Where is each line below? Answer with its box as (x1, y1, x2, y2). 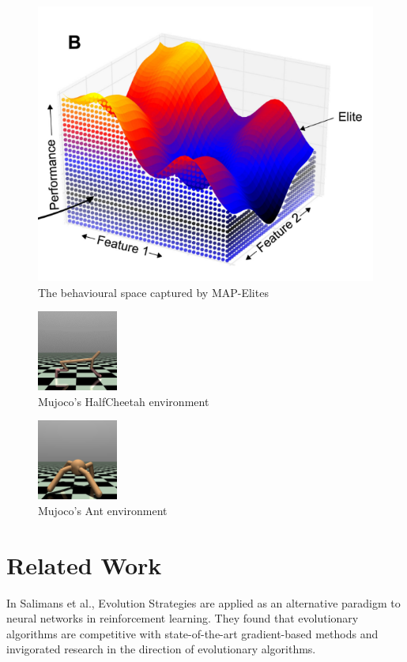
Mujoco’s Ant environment (38, 502, 168, 518)
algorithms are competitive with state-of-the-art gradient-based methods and (6, 625, 379, 641)
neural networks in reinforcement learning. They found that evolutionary (6, 610, 359, 626)
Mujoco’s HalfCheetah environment (38, 393, 209, 409)
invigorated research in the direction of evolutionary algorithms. (6, 641, 316, 657)
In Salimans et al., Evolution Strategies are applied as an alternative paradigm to (6, 594, 401, 611)
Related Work (6, 548, 162, 581)
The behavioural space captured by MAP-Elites (38, 284, 269, 300)
